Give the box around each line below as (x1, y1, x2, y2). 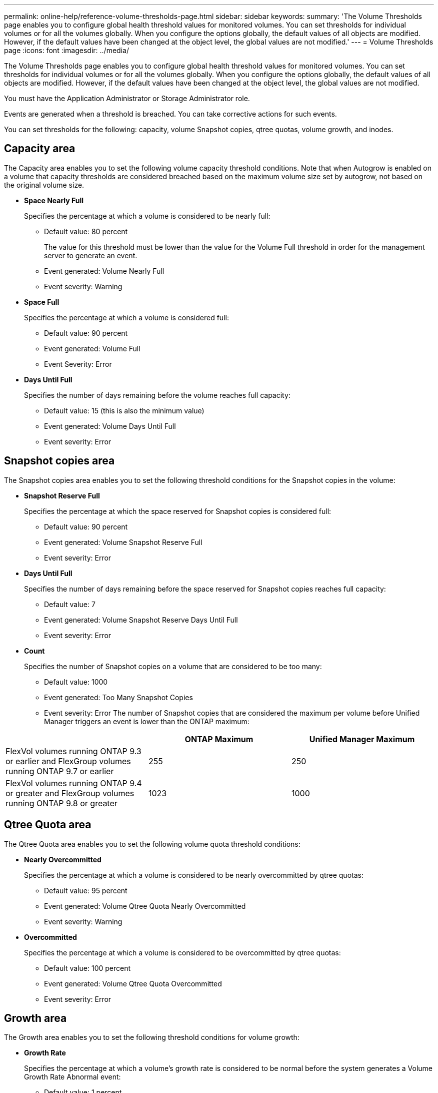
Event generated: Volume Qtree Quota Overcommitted (44, 979, 222, 988)
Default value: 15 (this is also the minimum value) (44, 406, 204, 415)
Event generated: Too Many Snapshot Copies (44, 693, 193, 702)
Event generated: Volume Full (44, 344, 140, 353)
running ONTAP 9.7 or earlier (5, 766, 114, 776)
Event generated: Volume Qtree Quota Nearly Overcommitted (44, 901, 246, 910)
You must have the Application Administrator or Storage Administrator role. (4, 94, 250, 103)
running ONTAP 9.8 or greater (5, 798, 117, 808)
